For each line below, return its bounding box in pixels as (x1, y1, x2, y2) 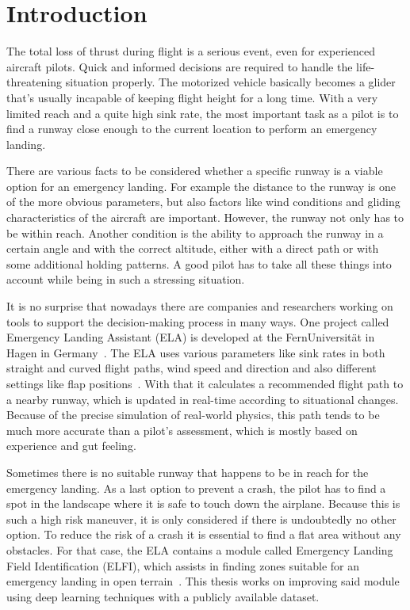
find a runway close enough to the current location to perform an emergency (6, 120, 377, 137)
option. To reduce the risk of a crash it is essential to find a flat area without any (6, 526, 401, 543)
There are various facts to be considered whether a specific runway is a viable (6, 162, 383, 179)
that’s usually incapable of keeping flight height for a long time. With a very (6, 89, 378, 105)
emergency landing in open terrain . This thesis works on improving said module (6, 573, 400, 589)
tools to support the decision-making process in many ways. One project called (6, 313, 389, 330)
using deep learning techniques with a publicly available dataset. (6, 588, 320, 604)
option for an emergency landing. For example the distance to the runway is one (6, 177, 396, 194)
